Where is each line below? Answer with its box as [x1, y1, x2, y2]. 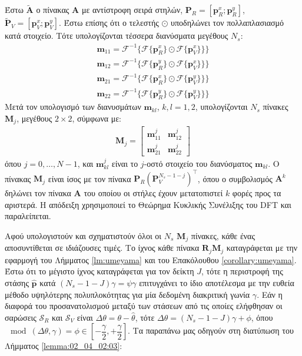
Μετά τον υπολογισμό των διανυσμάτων [5, 100, 141, 113]
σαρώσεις [5, 311, 36, 323]
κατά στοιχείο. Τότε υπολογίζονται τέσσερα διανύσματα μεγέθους [5, 29, 228, 42]
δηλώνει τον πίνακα [5, 187, 71, 199]
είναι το [111, 157, 138, 169]
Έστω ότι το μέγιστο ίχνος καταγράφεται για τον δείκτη [5, 265, 194, 277]
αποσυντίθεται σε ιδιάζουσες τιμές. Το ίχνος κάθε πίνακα [5, 241, 200, 254]
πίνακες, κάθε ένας [191, 229, 255, 241]
